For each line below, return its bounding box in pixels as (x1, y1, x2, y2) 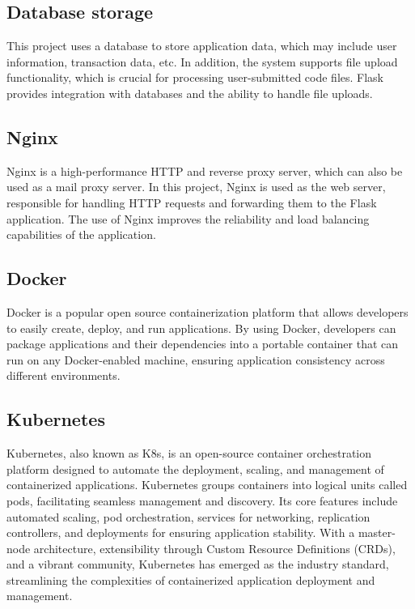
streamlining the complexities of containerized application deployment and (6, 571, 375, 588)
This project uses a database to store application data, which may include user (6, 37, 397, 54)
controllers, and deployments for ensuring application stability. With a (6, 524, 355, 541)
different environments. (6, 367, 121, 384)
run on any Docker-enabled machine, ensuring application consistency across (6, 351, 385, 368)
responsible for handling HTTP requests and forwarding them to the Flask (6, 194, 377, 211)
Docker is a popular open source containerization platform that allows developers (6, 303, 409, 320)
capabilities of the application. (6, 226, 156, 243)
